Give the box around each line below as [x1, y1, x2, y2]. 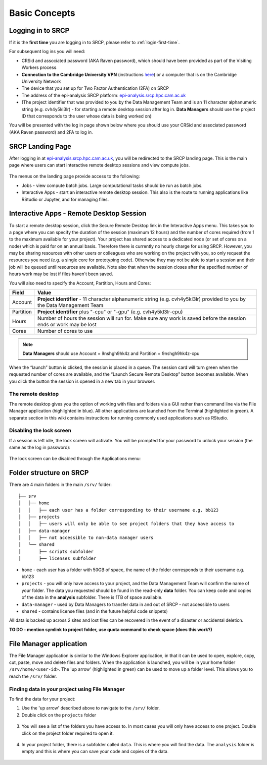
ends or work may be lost [37, 321, 96, 328]
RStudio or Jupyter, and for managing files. [21, 196, 109, 202]
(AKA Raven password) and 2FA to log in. [9, 129, 93, 135]
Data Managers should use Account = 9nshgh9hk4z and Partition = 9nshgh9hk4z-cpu [22, 351, 200, 356]
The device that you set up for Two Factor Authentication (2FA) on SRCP [21, 85, 169, 91]
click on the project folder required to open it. [21, 730, 114, 736]
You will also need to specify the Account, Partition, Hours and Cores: [9, 280, 151, 286]
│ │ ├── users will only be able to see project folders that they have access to [18, 521, 234, 527]
